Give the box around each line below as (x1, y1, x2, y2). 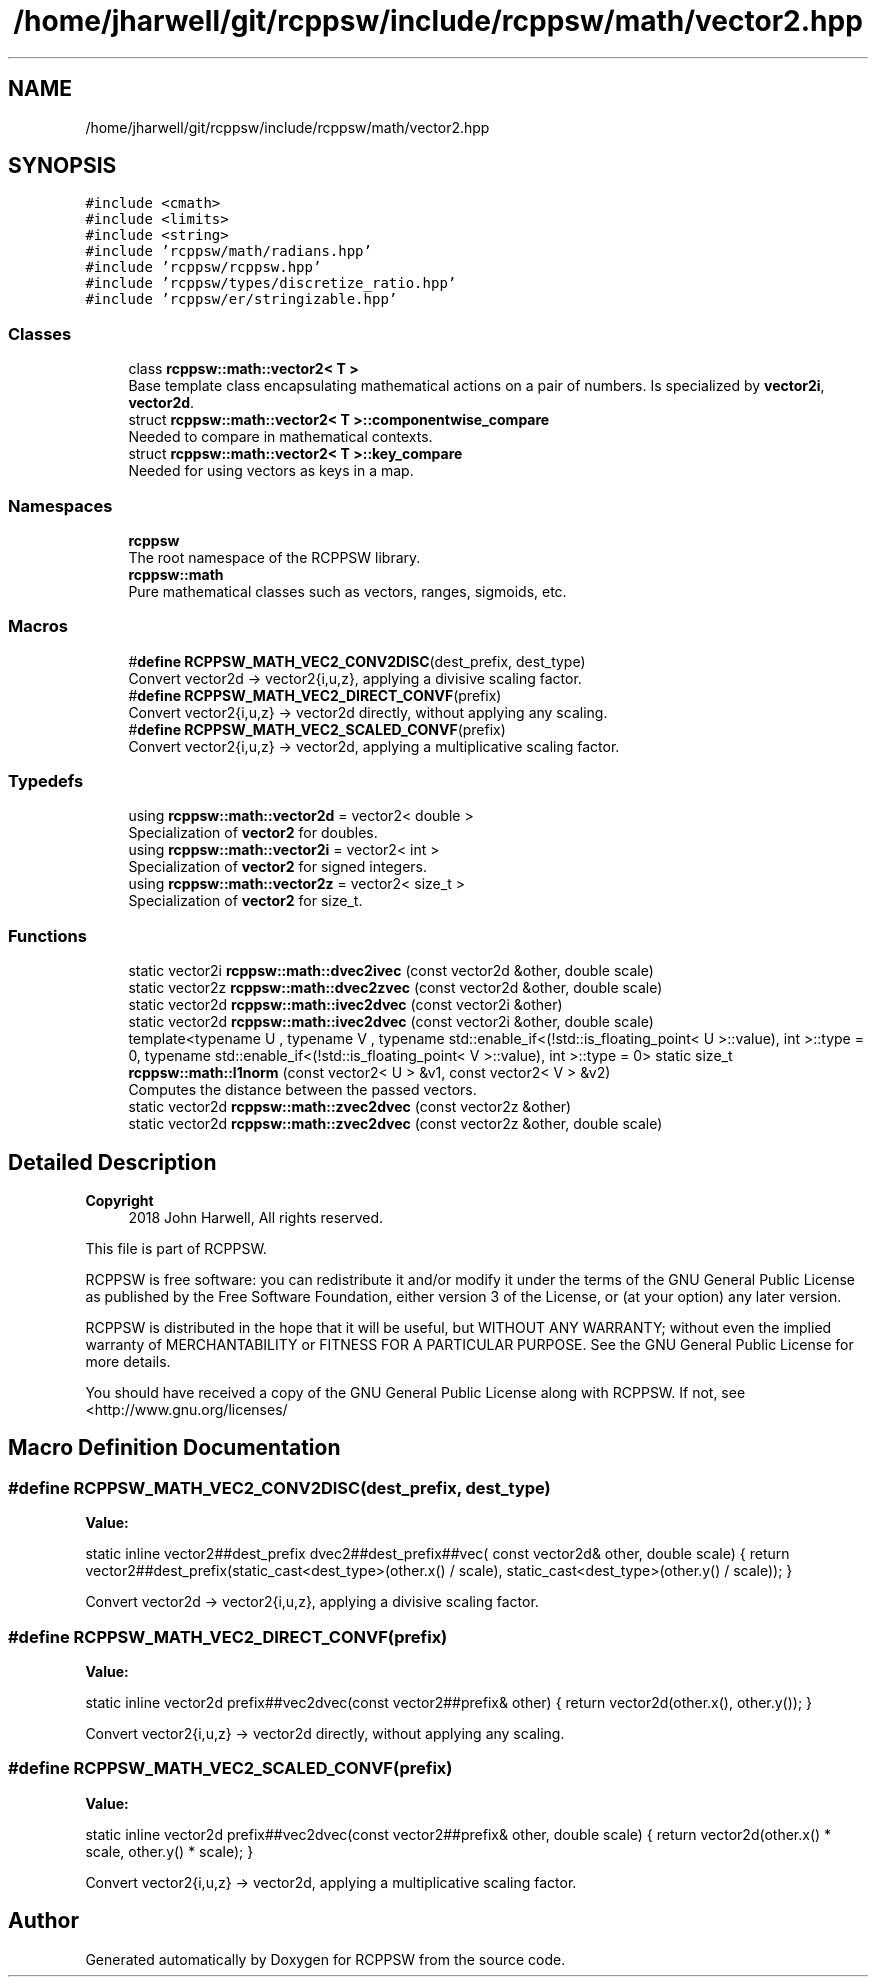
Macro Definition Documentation (8, 1435, 341, 1461)
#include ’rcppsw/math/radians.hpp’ (85, 243, 372, 260)
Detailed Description (8, 1149, 217, 1175)
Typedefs (8, 771, 84, 792)
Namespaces (8, 495, 113, 516)
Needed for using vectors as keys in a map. (128, 462, 414, 480)
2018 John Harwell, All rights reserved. (128, 1209, 384, 1227)
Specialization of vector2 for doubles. (128, 824, 378, 842)
